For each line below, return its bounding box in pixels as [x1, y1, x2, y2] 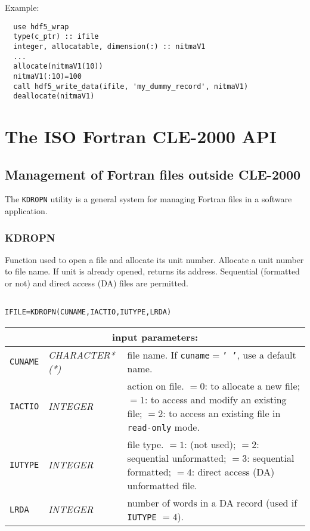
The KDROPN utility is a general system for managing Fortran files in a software [5, 193, 292, 205]
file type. [127, 437, 164, 451]
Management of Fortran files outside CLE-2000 [5, 165, 301, 183]
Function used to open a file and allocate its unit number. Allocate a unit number [5, 253, 304, 265]
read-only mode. [127, 419, 200, 434]
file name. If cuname [127, 347, 210, 362]
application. [5, 205, 48, 217]
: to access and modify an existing [144, 392, 287, 406]
